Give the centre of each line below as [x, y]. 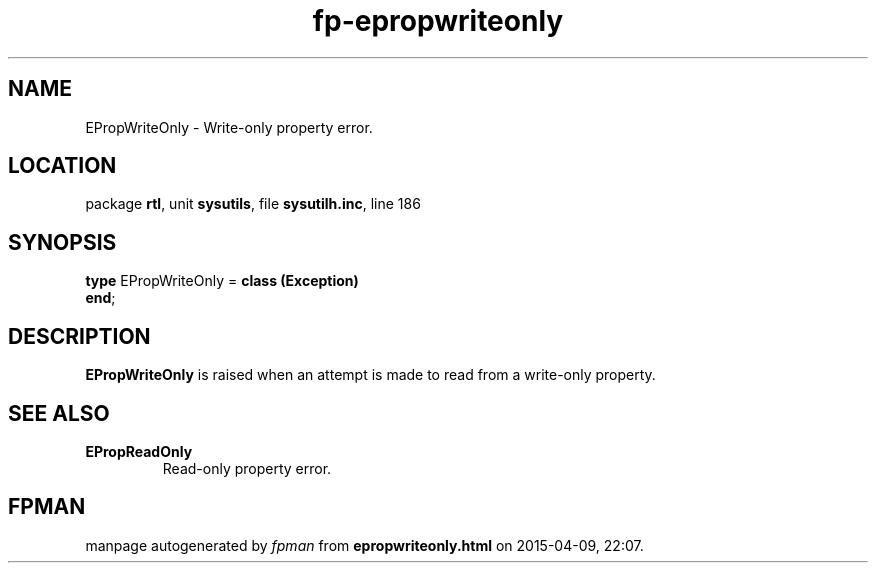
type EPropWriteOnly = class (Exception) [222, 281]
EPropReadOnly [139, 451]
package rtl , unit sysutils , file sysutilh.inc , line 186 [253, 204]
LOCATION [62, 166]
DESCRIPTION [79, 336]
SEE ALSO [59, 413]
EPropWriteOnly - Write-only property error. [229, 127]
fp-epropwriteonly [438, 21]
